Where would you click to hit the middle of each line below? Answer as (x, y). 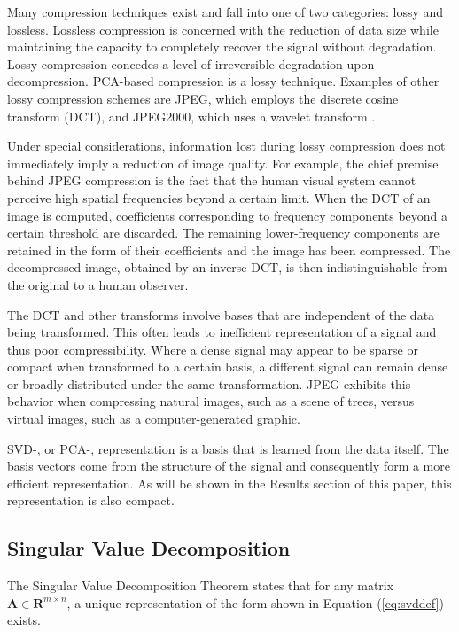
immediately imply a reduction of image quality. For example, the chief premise (223, 163)
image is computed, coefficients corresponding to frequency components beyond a (228, 215)
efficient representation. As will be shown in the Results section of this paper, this (229, 483)
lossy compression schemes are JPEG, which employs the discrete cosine (203, 98)
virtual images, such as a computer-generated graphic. (154, 419)
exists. (24, 620)
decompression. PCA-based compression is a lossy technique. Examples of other (223, 81)
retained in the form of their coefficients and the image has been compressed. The (229, 250)
